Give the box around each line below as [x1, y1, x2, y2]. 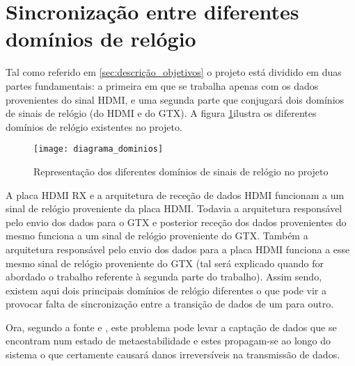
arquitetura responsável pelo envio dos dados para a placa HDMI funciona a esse [6, 241, 350, 256]
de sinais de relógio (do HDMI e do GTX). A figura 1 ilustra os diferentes [6, 106, 317, 120]
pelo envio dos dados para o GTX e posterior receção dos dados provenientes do [6, 214, 347, 229]
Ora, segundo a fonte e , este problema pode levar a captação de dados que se [6, 319, 337, 334]
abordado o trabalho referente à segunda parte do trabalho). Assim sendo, [6, 269, 322, 284]
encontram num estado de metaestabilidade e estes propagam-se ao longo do [6, 333, 331, 348]
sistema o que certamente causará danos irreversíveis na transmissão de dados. [6, 347, 340, 362]
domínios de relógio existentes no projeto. [6, 119, 182, 134]
